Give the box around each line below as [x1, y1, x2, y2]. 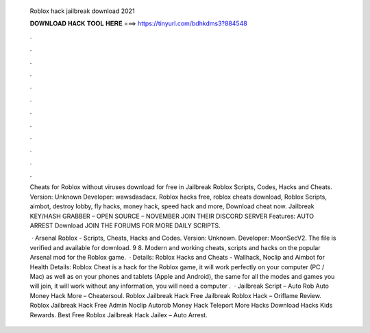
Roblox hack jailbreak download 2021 [29, 7, 135, 15]
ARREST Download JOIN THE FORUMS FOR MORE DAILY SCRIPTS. [29, 221, 221, 230]
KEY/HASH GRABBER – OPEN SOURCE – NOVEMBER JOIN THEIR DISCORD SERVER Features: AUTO [29, 212, 314, 220]
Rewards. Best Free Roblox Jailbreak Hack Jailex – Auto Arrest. [29, 310, 208, 319]
